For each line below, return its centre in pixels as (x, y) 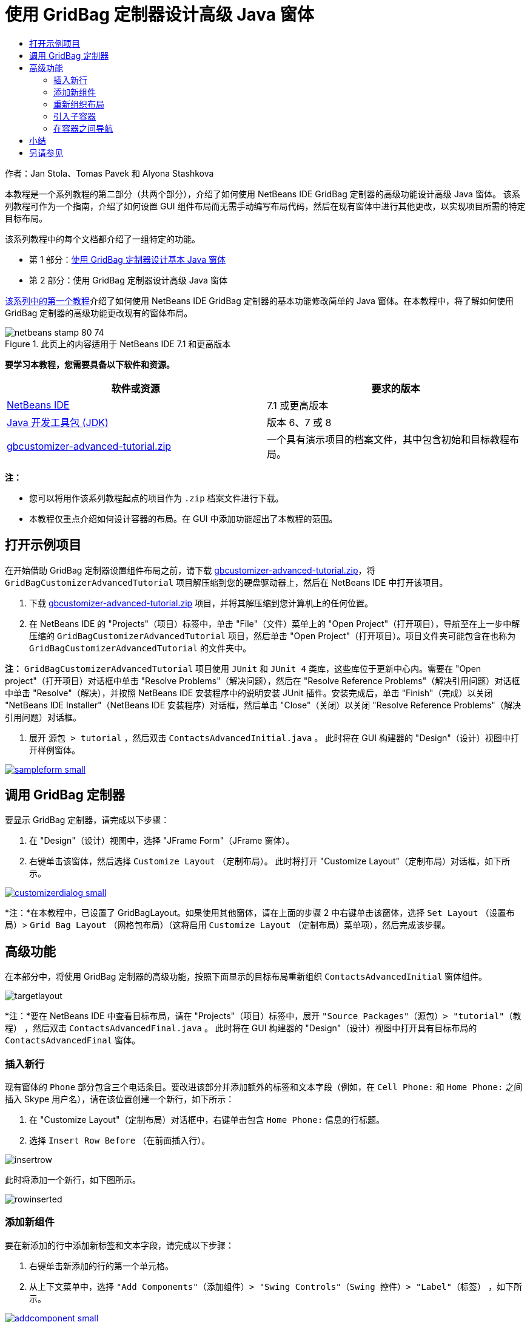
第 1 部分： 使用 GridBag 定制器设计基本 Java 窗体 (128, 259)
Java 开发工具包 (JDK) (58, 422)
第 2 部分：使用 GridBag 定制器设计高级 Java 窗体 (128, 280)
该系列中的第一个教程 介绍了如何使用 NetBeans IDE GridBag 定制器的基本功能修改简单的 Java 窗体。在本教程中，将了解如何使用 (259, 300)
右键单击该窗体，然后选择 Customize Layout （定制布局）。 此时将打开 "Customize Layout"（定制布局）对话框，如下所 (270, 861)
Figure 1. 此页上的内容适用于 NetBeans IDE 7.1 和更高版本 (118, 344)
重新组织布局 (79, 104)
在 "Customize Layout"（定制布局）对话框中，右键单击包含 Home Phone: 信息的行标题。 (207, 1120)
